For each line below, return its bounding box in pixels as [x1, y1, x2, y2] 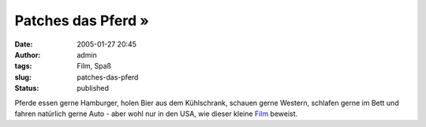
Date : [14, 39, 33, 49]
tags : [14, 62, 32, 71]
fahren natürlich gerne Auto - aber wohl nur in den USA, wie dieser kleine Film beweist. [14, 109, 298, 118]
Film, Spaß [77, 62, 112, 71]
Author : [14, 50, 41, 59]
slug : [14, 72, 32, 82]
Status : [14, 84, 39, 93]
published [77, 84, 110, 93]
